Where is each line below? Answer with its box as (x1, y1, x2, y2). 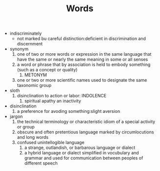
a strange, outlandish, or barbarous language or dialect (24, 145, 136, 150)
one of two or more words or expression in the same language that (17, 51, 152, 57)
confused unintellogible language (17, 140, 85, 146)
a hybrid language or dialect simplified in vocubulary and (24, 150, 139, 156)
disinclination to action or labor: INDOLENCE (17, 93, 107, 99)
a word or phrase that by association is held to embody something (17, 62, 151, 67)
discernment (17, 41, 43, 47)
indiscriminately (9, 30, 42, 37)
